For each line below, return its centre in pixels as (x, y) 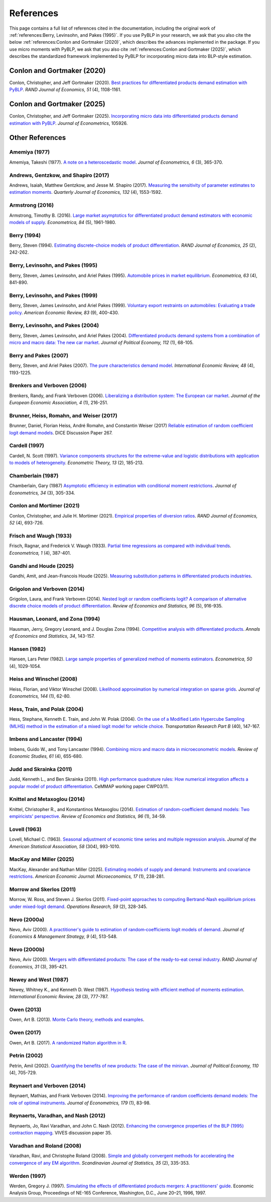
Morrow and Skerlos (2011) (43, 889)
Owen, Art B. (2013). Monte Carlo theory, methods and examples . (77, 1020)
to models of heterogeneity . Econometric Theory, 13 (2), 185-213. (77, 463)
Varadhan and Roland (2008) (45, 1146)
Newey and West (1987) (39, 980)
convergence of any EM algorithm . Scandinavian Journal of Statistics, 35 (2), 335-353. (100, 1163)
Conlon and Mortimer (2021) (44, 506)
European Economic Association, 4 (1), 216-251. (59, 403)
